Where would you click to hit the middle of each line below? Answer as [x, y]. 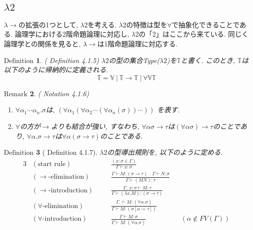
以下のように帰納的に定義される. [56, 70]
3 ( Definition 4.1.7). [67, 152]
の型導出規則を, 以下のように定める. [165, 152]
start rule [52, 164]
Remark [16, 94]
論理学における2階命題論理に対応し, [72, 34]
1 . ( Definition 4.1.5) [68, 60]
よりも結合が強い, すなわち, [95, 126]
